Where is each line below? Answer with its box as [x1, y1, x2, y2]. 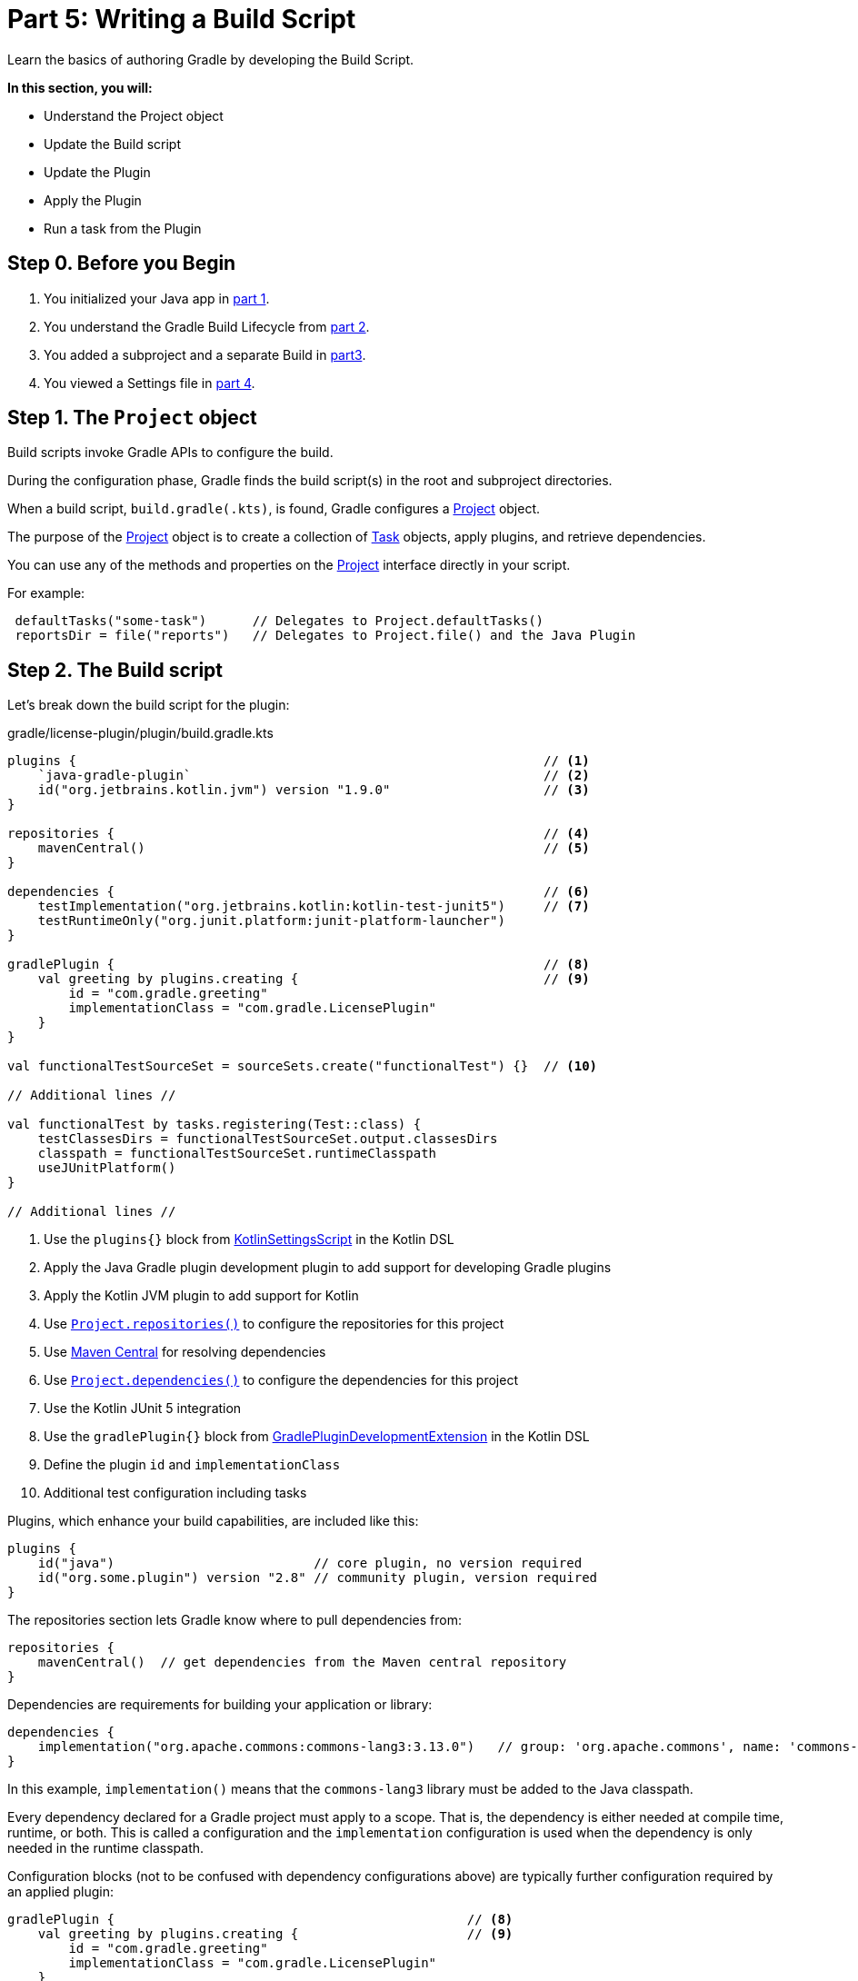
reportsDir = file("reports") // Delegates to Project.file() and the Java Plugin [15, 628, 636, 643]
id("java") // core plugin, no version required [37, 1556, 583, 1571]
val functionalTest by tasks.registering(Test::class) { [7, 1117, 422, 1132]
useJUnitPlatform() [37, 1160, 176, 1176]
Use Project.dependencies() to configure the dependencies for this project [44, 1372, 518, 1389]
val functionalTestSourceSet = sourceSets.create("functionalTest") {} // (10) [7, 1059, 598, 1074]
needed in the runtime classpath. [7, 1840, 205, 1857]
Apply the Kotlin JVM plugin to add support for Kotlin [44, 1288, 359, 1304]
